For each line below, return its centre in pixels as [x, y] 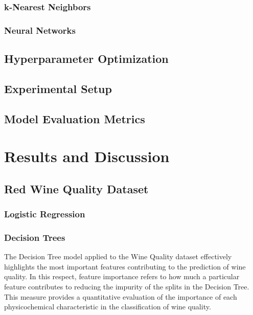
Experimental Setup [58, 88]
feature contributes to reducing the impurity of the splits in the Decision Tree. [127, 287]
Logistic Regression [45, 214]
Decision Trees [35, 237]
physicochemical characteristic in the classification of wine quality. [108, 307]
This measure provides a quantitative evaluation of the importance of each [121, 296]
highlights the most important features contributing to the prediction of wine [125, 266]
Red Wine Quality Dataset [76, 188]
